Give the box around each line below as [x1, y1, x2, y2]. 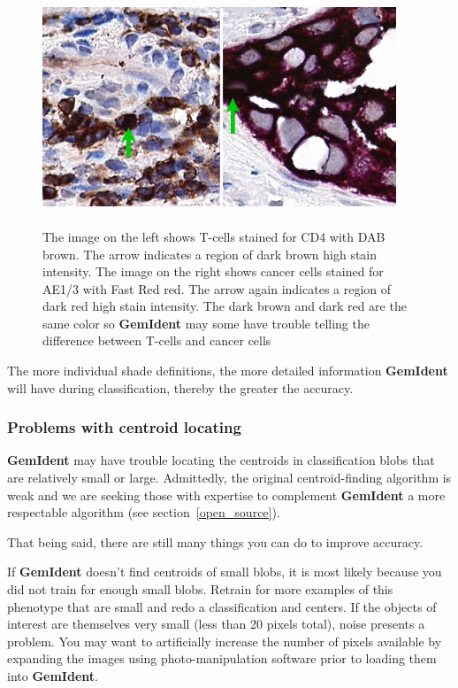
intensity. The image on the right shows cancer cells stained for [42, 262, 384, 281]
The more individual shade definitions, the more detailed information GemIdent [7, 361, 448, 380]
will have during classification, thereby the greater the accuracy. [7, 378, 354, 397]
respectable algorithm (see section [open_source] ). [7, 503, 280, 522]
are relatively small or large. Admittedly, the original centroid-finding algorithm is [7, 468, 452, 487]
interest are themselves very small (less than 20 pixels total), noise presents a [7, 615, 425, 633]
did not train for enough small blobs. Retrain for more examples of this [7, 580, 393, 599]
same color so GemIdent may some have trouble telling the [42, 313, 370, 332]
